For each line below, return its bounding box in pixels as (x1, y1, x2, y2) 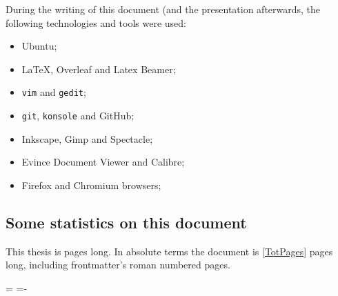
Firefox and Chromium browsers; (21, 177, 161, 192)
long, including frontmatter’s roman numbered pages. (6, 257, 230, 272)
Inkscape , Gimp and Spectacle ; (21, 131, 153, 146)
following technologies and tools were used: (6, 15, 186, 30)
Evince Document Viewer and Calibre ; (21, 155, 185, 169)
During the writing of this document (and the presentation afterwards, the (6, 2, 321, 16)
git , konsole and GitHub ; (21, 108, 135, 123)
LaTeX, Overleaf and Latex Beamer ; (21, 61, 176, 76)
